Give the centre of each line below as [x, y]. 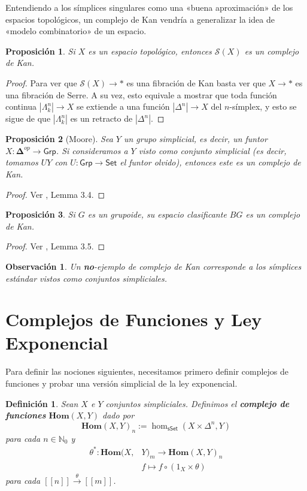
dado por [118, 415]
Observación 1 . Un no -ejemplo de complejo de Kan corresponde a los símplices [153, 266]
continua [21, 106]
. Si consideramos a [92, 150]
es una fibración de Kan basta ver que [196, 82]
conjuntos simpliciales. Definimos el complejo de [197, 403]
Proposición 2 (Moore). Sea [59, 139]
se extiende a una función [123, 106]
